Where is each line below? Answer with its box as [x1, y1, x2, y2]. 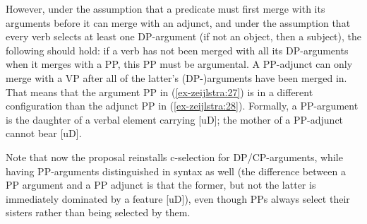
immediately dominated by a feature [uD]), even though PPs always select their [6, 191, 350, 206]
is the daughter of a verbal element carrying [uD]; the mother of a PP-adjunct [6, 112, 344, 126]
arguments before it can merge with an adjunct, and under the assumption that [6, 15, 351, 30]
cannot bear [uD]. [6, 126, 82, 141]
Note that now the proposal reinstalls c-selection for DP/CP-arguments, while [6, 149, 343, 164]
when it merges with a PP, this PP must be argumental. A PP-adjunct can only [6, 57, 353, 71]
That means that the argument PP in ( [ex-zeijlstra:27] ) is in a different [6, 84, 313, 99]
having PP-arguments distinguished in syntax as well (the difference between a [6, 163, 346, 178]
